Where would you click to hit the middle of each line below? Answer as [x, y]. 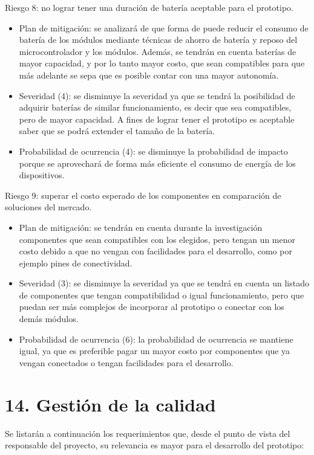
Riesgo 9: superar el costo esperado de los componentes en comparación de [143, 195]
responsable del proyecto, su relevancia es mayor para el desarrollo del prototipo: [155, 445]
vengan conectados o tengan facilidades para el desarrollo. [126, 362]
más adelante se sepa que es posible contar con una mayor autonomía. [149, 75]
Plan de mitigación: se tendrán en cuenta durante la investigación [141, 227]
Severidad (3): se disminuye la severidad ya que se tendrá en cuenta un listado [164, 283]
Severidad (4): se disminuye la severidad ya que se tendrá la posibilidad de [157, 95]
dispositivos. [42, 175]
